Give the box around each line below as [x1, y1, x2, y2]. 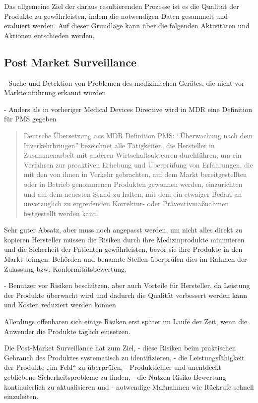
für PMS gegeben [4, 114, 57, 124]
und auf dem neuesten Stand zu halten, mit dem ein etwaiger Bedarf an [23, 188, 242, 199]
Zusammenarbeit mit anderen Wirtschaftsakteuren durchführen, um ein [23, 150, 242, 160]
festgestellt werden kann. [23, 208, 99, 218]
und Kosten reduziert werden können [4, 299, 116, 310]
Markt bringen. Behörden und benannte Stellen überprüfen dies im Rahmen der [4, 254, 247, 264]
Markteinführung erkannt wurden [4, 87, 106, 98]
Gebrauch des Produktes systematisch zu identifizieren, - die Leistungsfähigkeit [4, 352, 245, 362]
